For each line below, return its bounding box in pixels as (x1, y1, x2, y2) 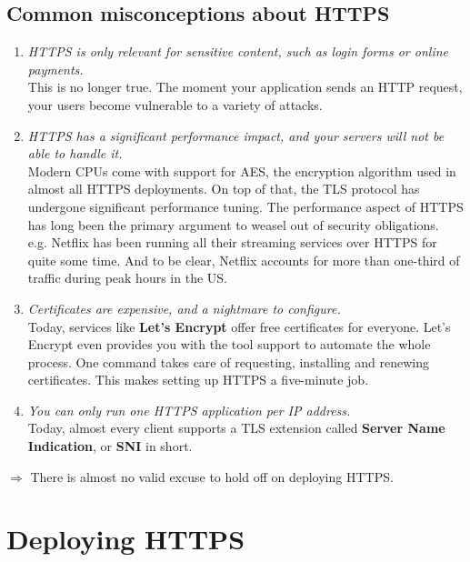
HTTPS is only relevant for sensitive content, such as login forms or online (27, 42, 449, 61)
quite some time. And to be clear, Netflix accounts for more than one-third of (27, 250, 460, 269)
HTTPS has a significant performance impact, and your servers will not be (27, 125, 445, 145)
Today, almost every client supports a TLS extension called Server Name (27, 418, 445, 437)
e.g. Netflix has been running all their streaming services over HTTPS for (27, 233, 437, 252)
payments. (27, 59, 84, 78)
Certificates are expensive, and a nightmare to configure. (27, 298, 341, 317)
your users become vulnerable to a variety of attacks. (27, 95, 323, 114)
